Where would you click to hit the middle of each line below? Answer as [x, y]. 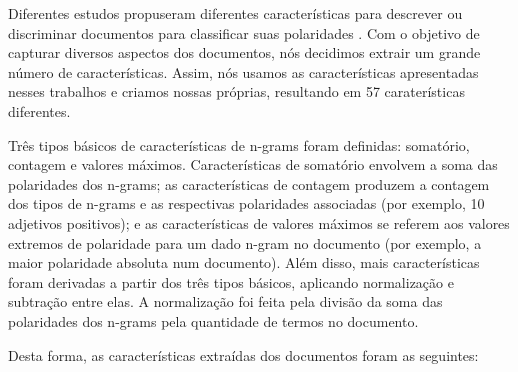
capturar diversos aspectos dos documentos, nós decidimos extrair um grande [244, 52]
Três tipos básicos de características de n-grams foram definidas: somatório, [239, 144]
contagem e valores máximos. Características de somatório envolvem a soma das [253, 164]
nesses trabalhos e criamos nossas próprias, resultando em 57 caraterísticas [236, 91]
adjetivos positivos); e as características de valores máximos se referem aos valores [259, 222]
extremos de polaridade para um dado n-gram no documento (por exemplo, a [245, 242]
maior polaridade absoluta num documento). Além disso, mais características [244, 262]
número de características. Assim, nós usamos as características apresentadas [243, 71]
